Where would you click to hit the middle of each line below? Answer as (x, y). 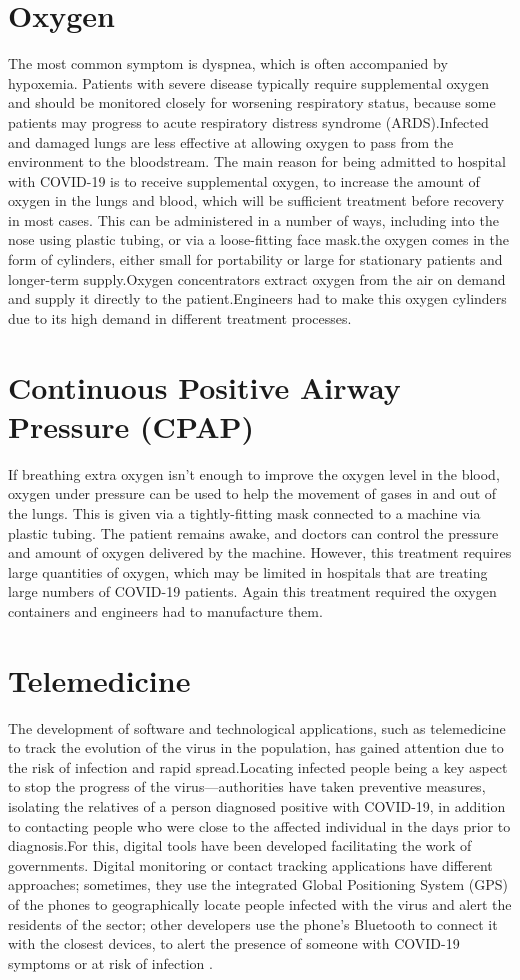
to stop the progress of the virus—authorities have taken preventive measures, (247, 786)
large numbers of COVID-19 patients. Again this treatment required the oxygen (252, 591)
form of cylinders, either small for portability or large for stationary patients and (255, 259)
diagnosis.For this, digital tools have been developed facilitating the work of (240, 845)
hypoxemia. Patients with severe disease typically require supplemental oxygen (248, 82)
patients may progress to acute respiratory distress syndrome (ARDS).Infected (248, 121)
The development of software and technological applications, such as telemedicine (257, 727)
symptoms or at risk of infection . (110, 962)
